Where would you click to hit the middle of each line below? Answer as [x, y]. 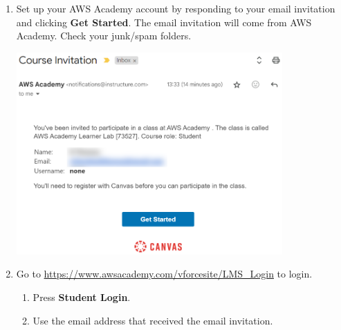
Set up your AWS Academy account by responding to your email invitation [176, 8]
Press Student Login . [82, 297]
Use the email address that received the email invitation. [153, 320]
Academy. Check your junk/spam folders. [104, 36]
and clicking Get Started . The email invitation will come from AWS [164, 22]
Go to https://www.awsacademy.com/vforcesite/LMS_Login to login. [164, 274]
